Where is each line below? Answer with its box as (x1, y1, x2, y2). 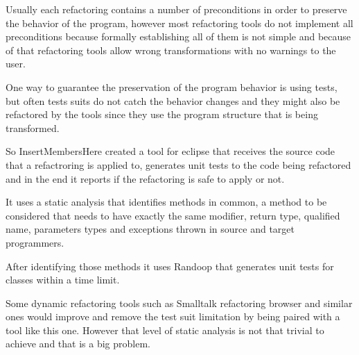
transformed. (6, 120, 60, 135)
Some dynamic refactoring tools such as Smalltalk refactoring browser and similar (6, 295, 353, 310)
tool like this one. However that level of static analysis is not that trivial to (6, 322, 324, 337)
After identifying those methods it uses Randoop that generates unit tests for (6, 258, 334, 273)
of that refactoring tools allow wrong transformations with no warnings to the (6, 42, 336, 57)
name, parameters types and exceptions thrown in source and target (6, 222, 295, 236)
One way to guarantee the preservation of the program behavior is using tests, (6, 79, 338, 94)
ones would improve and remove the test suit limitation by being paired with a (6, 309, 340, 324)
